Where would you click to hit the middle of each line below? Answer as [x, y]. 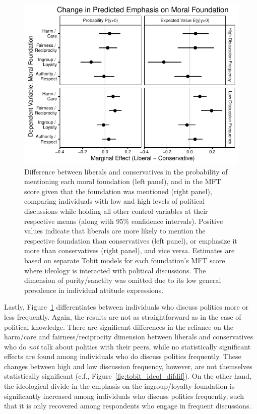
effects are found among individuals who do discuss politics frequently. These [123, 356]
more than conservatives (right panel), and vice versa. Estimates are [130, 250]
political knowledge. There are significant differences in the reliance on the [119, 327]
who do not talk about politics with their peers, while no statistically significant [127, 346]
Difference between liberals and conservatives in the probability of [126, 171]
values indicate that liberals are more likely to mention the [115, 231]
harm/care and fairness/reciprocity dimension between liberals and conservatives [129, 337]
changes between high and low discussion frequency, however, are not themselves [128, 366]
